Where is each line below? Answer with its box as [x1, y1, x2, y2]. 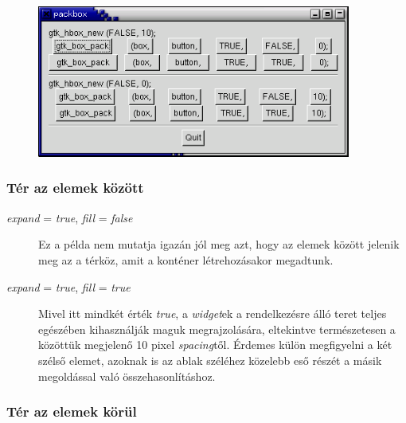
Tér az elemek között [6, 178, 144, 198]
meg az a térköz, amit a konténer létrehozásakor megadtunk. [38, 251, 334, 268]
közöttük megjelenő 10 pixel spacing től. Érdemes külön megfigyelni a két [38, 336, 392, 353]
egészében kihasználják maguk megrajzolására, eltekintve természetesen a [38, 320, 396, 337]
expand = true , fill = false [6, 209, 133, 225]
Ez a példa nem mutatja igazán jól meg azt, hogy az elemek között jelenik [38, 236, 400, 253]
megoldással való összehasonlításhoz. [38, 367, 216, 384]
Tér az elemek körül [6, 401, 137, 421]
